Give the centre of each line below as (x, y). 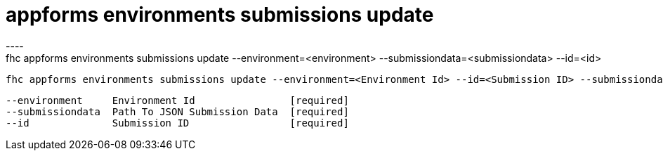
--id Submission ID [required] (177, 123)
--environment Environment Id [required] (177, 100)
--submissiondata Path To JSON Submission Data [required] (177, 111)
